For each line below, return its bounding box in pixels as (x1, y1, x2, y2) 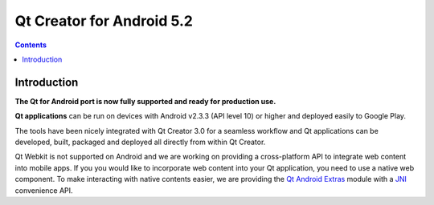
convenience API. (14, 185, 73, 195)
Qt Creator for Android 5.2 (14, 12, 193, 30)
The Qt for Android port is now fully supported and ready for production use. (14, 96, 276, 106)
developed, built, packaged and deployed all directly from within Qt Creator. (14, 137, 266, 147)
